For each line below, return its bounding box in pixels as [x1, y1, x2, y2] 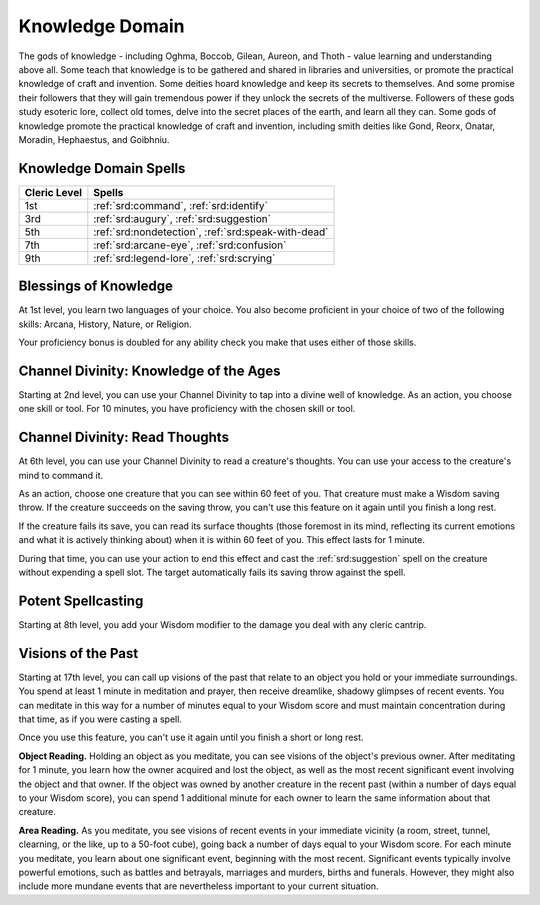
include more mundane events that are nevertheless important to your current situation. [18, 880, 379, 892]
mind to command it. [18, 469, 104, 481]
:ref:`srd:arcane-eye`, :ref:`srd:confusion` [93, 238, 287, 252]
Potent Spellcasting [18, 592, 144, 609]
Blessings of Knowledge [18, 278, 174, 295]
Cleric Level [24, 185, 83, 199]
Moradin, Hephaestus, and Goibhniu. [18, 133, 170, 145]
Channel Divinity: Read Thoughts [18, 429, 230, 446]
